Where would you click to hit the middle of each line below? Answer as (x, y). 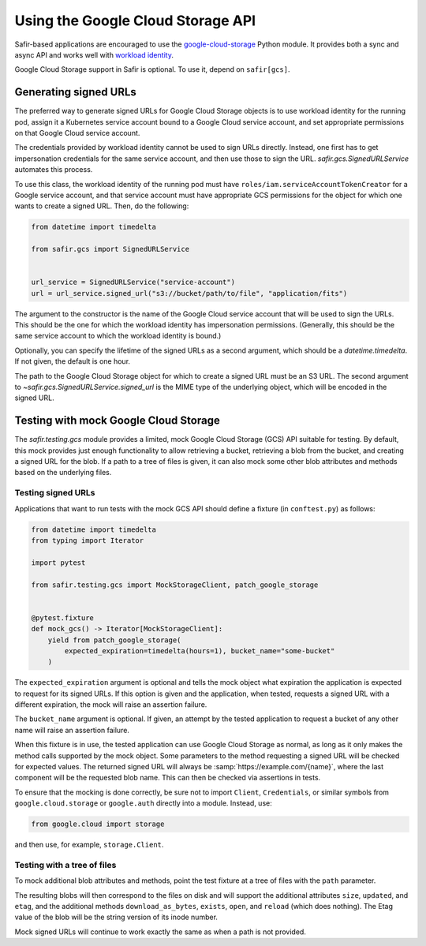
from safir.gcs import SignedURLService (110, 249)
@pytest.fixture (63, 618)
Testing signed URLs (55, 493)
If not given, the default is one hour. (72, 361)
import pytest (58, 563)
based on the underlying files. (63, 473)
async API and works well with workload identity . (94, 54)
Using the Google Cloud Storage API (135, 21)
